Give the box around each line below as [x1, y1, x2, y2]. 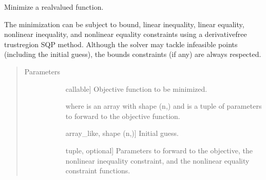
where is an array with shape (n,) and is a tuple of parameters [65, 101, 262, 111]
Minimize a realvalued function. [4, 2, 104, 12]
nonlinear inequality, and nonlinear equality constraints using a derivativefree [4, 29, 247, 39]
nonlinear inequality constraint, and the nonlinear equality [65, 155, 250, 166]
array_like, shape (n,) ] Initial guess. [65, 128, 179, 138]
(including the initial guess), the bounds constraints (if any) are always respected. [4, 49, 261, 59]
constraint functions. [65, 165, 130, 176]
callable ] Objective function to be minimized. [65, 83, 207, 94]
